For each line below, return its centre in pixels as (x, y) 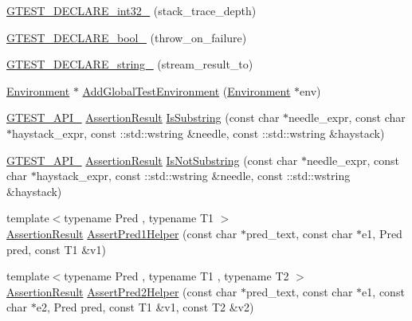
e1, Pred (382, 233)
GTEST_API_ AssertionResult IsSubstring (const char (143, 117)
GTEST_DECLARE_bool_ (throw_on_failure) (127, 37)
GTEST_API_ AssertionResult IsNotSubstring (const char (152, 160)
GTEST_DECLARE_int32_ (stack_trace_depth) (131, 10)
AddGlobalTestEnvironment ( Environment (186, 90)
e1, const (383, 291)
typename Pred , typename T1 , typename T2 (177, 276)
